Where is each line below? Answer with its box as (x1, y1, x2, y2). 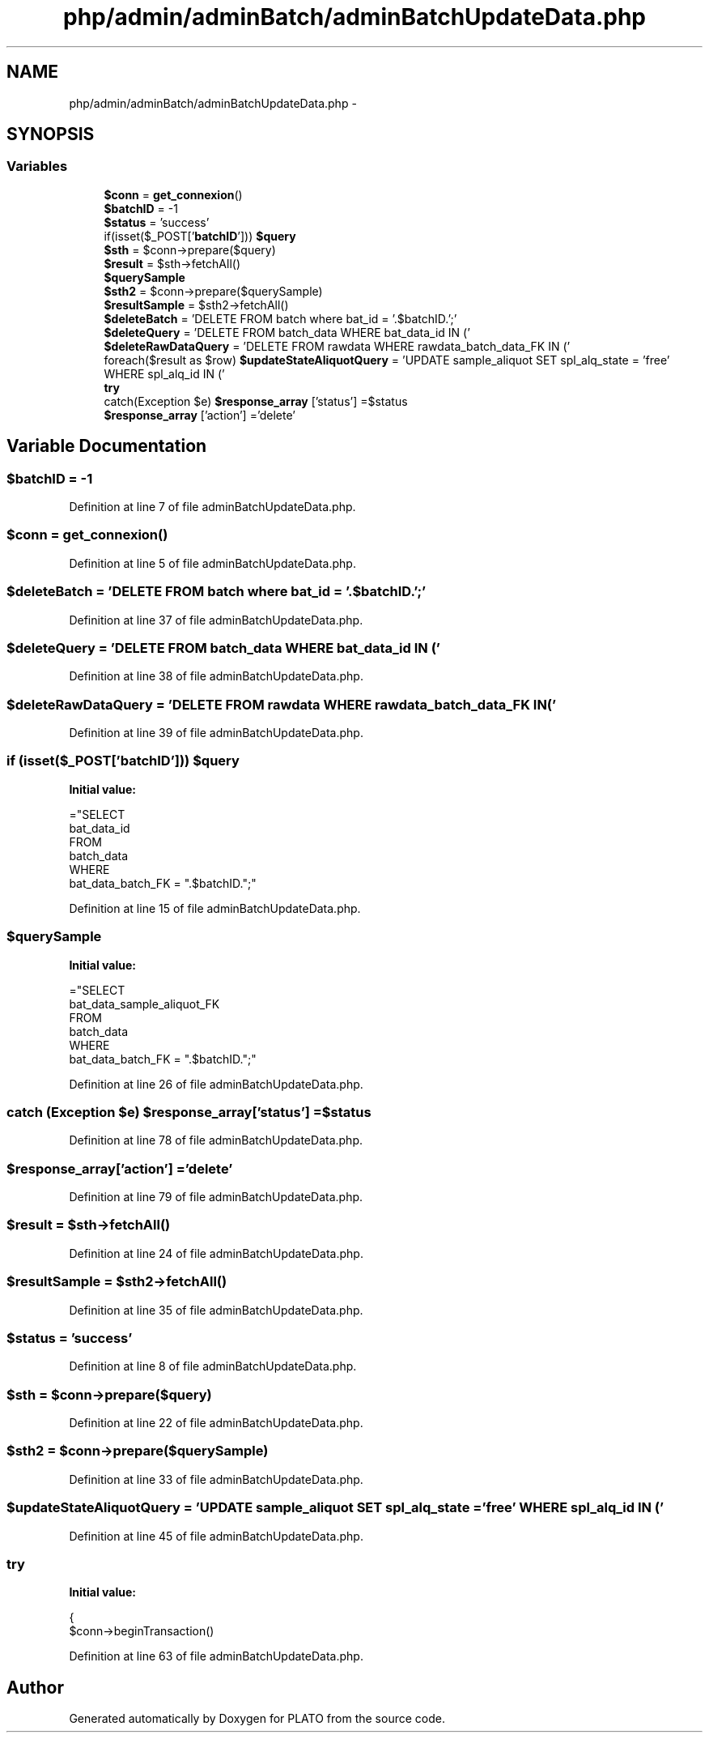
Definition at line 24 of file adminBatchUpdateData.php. (69, 1246, 363, 1260)
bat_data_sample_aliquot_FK (69, 996, 220, 1011)
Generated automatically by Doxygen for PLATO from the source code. (69, 1711, 445, 1726)
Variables (6, 158, 68, 175)
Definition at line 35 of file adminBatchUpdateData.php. (69, 1302, 363, 1317)
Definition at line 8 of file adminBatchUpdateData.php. (69, 1359, 357, 1374)
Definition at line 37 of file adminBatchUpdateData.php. (69, 612, 363, 627)
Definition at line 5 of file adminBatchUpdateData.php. (69, 556, 356, 570)
